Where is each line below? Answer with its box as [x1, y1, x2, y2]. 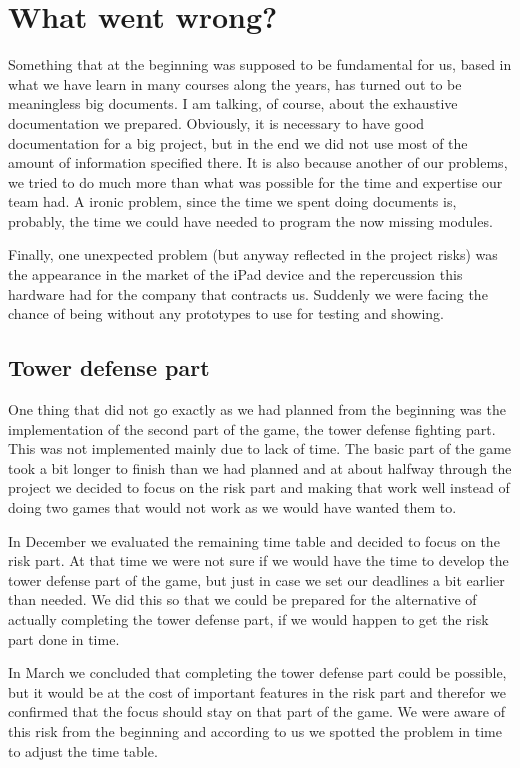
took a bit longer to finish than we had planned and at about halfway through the [8, 457, 512, 478]
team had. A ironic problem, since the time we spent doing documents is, [8, 191, 457, 212]
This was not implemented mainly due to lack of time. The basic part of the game [8, 438, 512, 459]
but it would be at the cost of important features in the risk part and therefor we [8, 681, 506, 702]
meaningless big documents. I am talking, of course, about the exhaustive [8, 93, 458, 114]
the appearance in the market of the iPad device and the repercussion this [8, 264, 463, 285]
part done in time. [8, 628, 120, 649]
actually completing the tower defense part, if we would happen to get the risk [8, 608, 489, 629]
